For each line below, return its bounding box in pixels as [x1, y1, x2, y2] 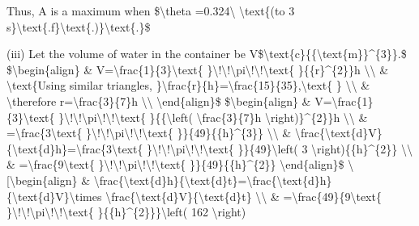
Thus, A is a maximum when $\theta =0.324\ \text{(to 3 [6, 2, 295, 19]
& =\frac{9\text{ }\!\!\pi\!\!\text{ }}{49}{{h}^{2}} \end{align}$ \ [6, 156, 354, 173]
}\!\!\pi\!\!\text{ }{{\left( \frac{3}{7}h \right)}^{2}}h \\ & [58, 108, 368, 125]
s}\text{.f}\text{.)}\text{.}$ [6, 18, 151, 35]
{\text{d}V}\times [6, 187, 102, 204]
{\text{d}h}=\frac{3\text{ [6, 140, 143, 157]
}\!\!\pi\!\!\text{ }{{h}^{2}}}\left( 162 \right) [6, 203, 246, 220]
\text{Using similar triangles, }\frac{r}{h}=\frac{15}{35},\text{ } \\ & [6, 77, 370, 94]
